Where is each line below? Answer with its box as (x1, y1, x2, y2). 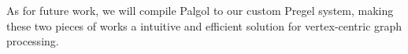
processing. (6, 33, 59, 49)
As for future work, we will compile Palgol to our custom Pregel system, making (6, 2, 394, 18)
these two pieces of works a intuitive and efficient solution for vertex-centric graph (6, 17, 402, 34)
